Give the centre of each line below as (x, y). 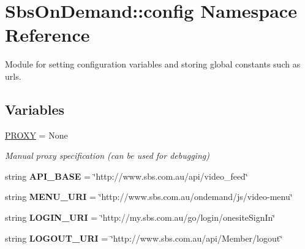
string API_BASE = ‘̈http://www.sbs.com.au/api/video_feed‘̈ (126, 176)
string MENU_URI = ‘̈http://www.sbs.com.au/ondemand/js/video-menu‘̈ (149, 197)
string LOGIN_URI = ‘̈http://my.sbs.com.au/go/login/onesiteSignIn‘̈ (140, 217)
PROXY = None (36, 135)
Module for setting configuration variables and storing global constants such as (153, 64)
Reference (47, 35)
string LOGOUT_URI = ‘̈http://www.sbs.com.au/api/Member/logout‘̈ (144, 238)
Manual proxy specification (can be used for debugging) (107, 155)
